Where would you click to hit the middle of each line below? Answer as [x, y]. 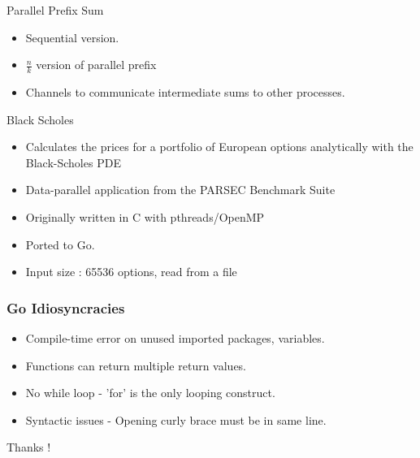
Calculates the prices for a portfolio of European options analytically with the [219, 147]
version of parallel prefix [96, 65]
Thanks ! [29, 447]
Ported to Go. [60, 244]
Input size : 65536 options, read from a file [131, 272]
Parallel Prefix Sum [55, 10]
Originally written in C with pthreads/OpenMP [145, 216]
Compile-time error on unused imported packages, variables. [175, 337]
